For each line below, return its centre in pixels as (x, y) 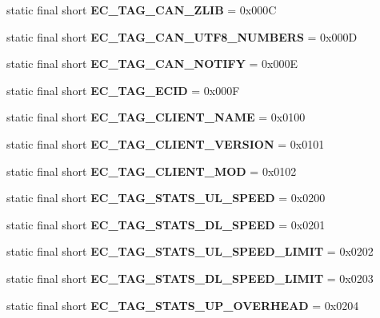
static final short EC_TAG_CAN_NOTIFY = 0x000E (152, 64)
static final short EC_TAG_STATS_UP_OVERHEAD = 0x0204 (183, 305)
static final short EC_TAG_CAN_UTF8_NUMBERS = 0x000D (182, 36)
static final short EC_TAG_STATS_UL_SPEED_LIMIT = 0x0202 (190, 251)
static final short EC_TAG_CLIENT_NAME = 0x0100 (156, 117)
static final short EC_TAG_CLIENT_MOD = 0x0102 (152, 171)
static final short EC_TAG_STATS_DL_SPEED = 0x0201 (166, 224)
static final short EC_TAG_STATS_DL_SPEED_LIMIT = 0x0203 (190, 278)
